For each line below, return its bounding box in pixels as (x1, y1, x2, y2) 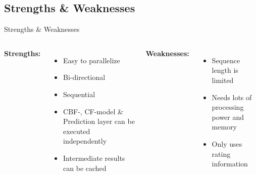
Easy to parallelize (63, 55, 120, 65)
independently (63, 136, 107, 146)
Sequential (63, 89, 95, 99)
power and (212, 111, 244, 122)
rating (212, 148, 231, 159)
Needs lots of (212, 92, 252, 102)
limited (212, 74, 234, 85)
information (212, 158, 248, 169)
